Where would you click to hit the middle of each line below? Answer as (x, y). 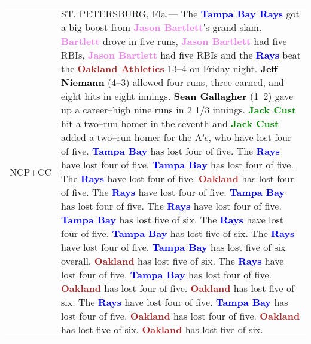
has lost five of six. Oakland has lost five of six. (162, 329)
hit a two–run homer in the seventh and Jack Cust (170, 123)
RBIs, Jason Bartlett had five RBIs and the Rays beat (181, 55)
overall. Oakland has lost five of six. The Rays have (173, 261)
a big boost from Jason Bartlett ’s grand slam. (161, 27)
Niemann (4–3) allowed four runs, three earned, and (173, 82)
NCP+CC (31, 171)
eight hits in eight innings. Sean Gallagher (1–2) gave (177, 96)
